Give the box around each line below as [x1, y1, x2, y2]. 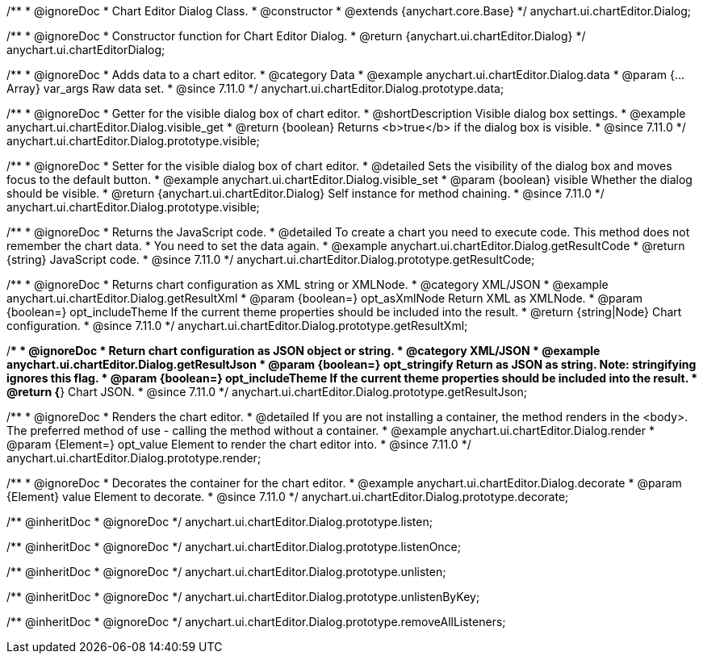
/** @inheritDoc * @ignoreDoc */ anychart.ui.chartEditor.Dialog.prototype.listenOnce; [6, 540, 462, 553]
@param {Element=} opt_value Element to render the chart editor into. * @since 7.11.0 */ [6, 437, 471, 451]
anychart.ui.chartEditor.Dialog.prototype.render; [6, 451, 262, 465]
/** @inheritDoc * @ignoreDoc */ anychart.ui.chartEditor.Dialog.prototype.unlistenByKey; [6, 590, 480, 604]
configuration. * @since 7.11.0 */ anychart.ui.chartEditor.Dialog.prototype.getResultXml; [6, 319, 468, 332]
